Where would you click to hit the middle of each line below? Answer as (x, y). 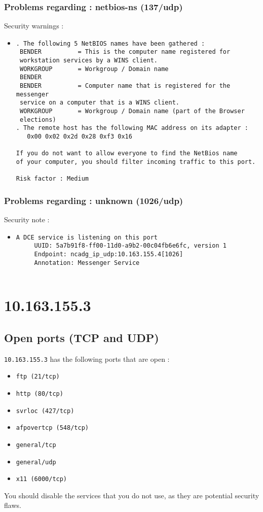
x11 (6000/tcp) (42, 479)
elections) (38, 120)
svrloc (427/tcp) (45, 411)
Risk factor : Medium (52, 179)
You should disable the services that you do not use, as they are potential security (132, 495)
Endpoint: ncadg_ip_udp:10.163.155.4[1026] (109, 254)
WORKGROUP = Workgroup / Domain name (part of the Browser (132, 111)
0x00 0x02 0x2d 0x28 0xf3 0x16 (80, 137)
